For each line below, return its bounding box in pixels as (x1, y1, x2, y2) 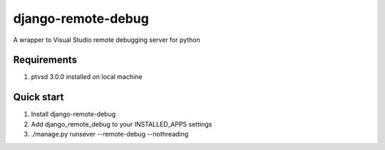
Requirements (13, 54, 78, 66)
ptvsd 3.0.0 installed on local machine (31, 73, 143, 81)
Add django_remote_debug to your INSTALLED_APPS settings (31, 119, 212, 128)
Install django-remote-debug (31, 110, 116, 119)
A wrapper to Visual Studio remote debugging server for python (13, 36, 201, 44)
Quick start (13, 91, 64, 103)
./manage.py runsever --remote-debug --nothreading (31, 130, 189, 139)
